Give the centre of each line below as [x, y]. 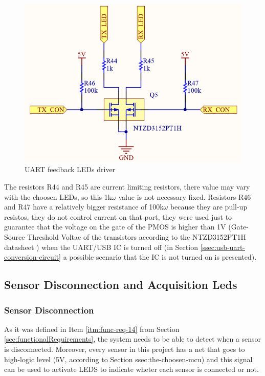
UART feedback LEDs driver [70, 169]
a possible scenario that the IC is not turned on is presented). [160, 257]
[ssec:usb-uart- [223, 247]
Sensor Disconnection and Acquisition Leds [121, 285]
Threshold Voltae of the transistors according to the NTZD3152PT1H [137, 237]
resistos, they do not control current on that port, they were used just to [118, 216]
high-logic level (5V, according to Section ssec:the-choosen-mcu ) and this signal [128, 359]
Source [15, 237]
